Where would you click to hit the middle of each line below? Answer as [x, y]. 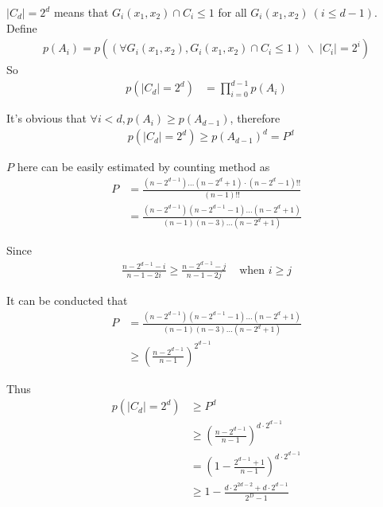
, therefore [255, 118]
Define [22, 27]
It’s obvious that [46, 118]
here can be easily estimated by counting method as [143, 167]
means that [81, 12]
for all [232, 12]
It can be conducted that [67, 300]
